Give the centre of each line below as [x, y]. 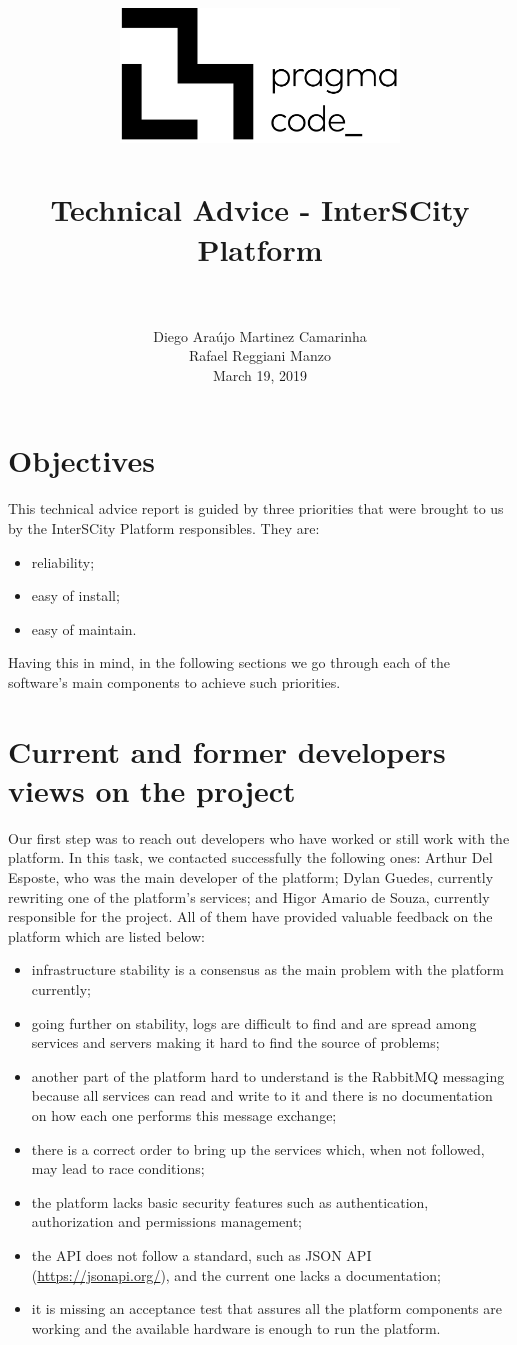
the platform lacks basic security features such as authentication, [230, 1201]
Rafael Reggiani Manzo [260, 355]
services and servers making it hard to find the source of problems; [235, 1042]
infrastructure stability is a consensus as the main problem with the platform [267, 969]
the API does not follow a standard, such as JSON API [201, 1254]
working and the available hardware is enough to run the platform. [236, 1327]
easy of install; [75, 595]
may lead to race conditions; [118, 1168]
